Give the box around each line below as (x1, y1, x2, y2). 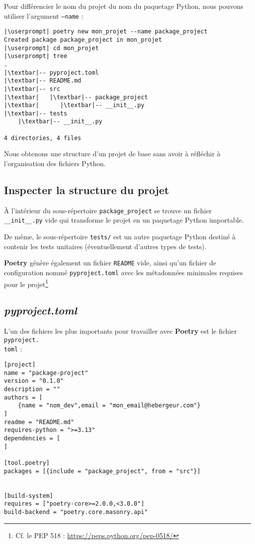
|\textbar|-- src (4, 85, 60, 92)
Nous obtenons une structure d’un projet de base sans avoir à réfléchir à (4, 148, 221, 159)
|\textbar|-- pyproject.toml (4, 69, 99, 76)
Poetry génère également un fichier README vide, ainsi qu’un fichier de (4, 258, 216, 268)
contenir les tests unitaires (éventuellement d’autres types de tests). (4, 241, 206, 251)
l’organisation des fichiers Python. (4, 158, 106, 169)
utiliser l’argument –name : (4, 10, 83, 21)
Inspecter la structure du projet (4, 182, 169, 198)
